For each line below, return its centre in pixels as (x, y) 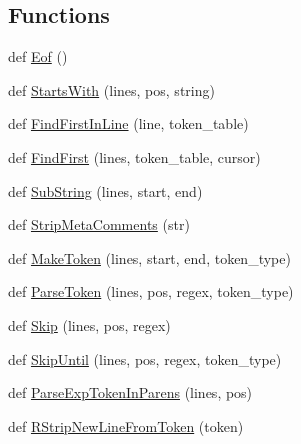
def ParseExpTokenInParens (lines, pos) (130, 392)
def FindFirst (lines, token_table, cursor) (134, 156)
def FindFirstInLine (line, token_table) (128, 123)
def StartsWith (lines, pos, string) (111, 89)
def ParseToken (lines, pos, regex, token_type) (151, 291)
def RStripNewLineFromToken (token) (126, 425)
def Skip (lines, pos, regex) (89, 324)
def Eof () (38, 56)
